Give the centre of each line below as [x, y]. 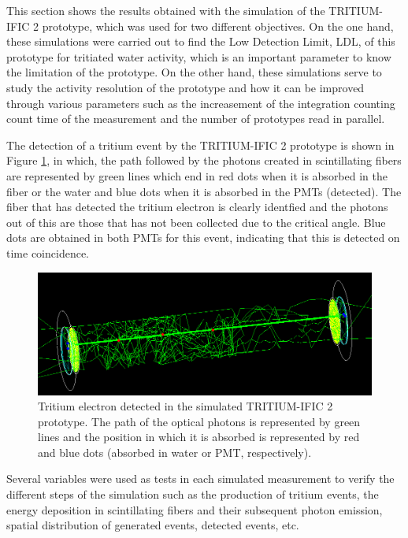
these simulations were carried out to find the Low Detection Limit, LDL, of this [201, 41]
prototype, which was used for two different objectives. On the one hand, [218, 26]
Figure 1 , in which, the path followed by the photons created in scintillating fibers [204, 160]
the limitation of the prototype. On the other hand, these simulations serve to [194, 72]
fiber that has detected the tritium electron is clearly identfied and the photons [197, 207]
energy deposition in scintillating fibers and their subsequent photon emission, [195, 509]
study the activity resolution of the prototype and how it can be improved [185, 87]
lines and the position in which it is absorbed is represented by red [199, 437]
